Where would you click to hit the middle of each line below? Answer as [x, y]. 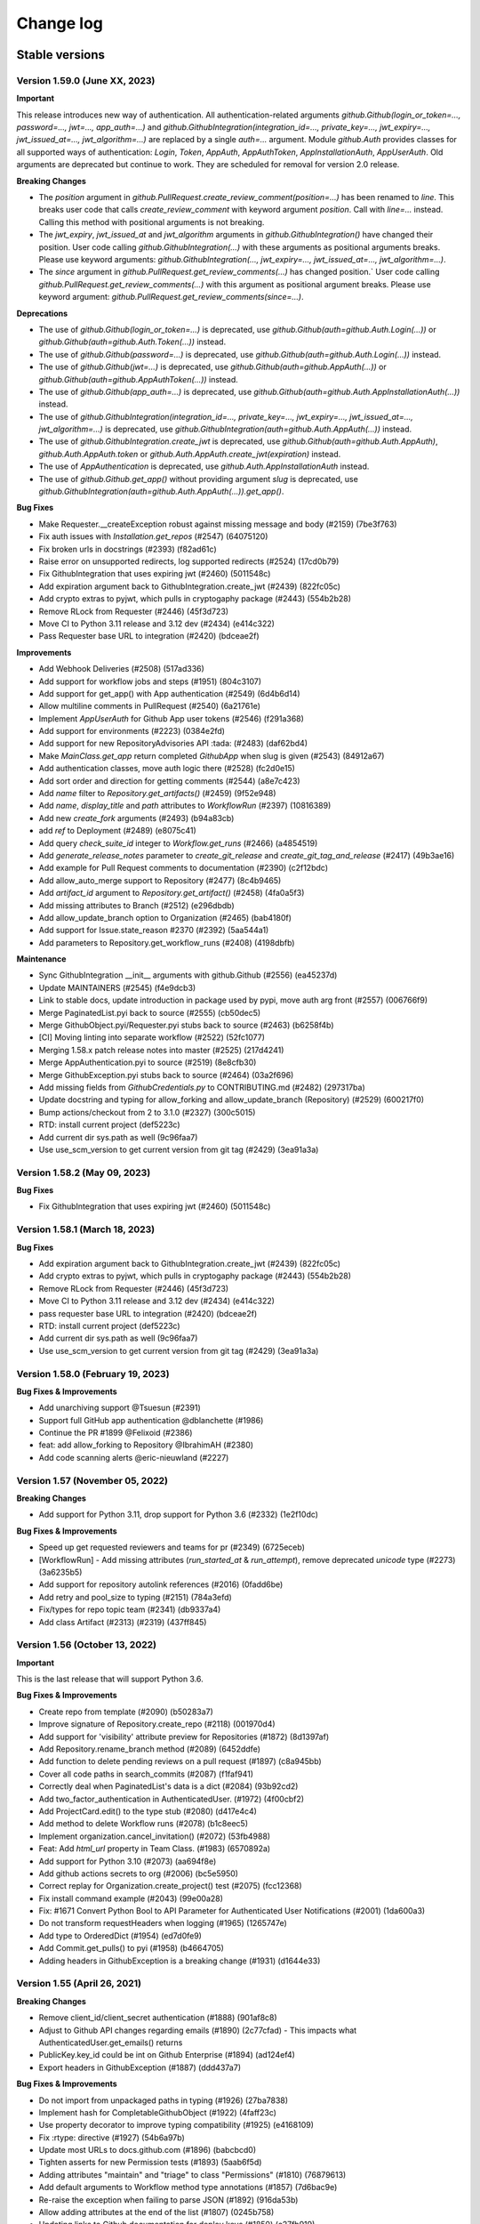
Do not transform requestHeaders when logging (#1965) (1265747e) [163, 1923]
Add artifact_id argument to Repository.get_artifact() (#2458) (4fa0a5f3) [172, 893]
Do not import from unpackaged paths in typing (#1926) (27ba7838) [164, 2100]
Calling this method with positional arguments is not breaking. [152, 222]
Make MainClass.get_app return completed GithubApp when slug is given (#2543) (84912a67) [212, 755]
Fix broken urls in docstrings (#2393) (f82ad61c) [128, 549]
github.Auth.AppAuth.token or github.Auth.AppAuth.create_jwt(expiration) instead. [190, 454]
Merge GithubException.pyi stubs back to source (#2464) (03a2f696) [166, 1075]
